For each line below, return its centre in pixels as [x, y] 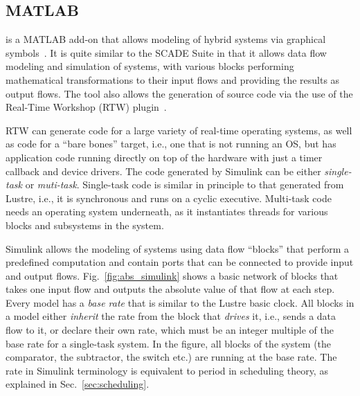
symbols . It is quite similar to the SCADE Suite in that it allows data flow [166, 52]
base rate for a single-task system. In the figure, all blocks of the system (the [169, 343]
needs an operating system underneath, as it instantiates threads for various [167, 211]
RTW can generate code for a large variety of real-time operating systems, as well [179, 130]
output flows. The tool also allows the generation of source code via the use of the [179, 93]
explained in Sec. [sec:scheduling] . [78, 384]
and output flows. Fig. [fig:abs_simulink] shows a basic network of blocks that [172, 275]
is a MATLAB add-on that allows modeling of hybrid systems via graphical [166, 39]
